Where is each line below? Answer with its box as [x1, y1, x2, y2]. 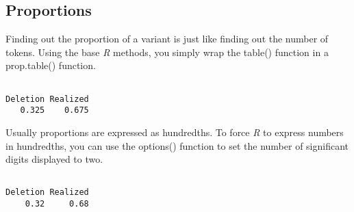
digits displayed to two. [5, 152, 103, 166]
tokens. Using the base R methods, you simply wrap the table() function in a [5, 44, 329, 59]
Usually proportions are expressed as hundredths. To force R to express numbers [5, 124, 344, 139]
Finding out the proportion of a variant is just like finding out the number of [5, 31, 329, 46]
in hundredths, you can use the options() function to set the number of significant [5, 138, 349, 153]
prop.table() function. [5, 58, 96, 72]
